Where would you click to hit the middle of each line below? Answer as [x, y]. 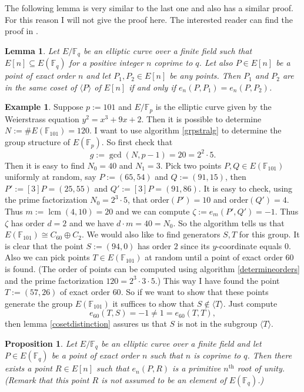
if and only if [153, 87]
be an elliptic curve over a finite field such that [168, 50]
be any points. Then [205, 76]
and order [231, 200]
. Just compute [250, 303]
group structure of [38, 142]
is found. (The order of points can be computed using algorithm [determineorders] [152, 268]
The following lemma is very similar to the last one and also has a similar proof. [149, 8]
